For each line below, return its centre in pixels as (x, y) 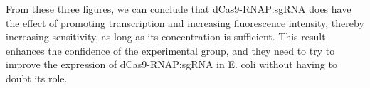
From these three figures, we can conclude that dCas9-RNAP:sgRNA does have (179, 9)
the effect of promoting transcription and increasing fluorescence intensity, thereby (185, 22)
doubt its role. (37, 78)
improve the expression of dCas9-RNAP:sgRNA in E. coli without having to (171, 64)
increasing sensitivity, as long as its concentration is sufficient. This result (166, 37)
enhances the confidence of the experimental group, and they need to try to (170, 50)
